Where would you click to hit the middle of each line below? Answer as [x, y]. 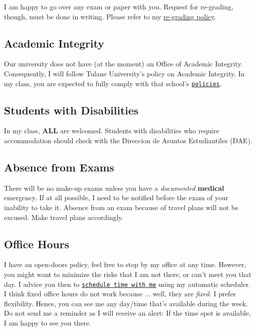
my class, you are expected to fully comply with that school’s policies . [113, 83]
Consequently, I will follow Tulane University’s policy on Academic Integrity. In [124, 73]
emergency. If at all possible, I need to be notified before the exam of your [116, 197]
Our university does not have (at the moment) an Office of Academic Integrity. [123, 64]
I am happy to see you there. [48, 323]
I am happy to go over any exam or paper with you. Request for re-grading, [119, 6]
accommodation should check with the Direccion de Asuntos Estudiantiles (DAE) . [128, 140]
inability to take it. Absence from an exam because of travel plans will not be [121, 207]
